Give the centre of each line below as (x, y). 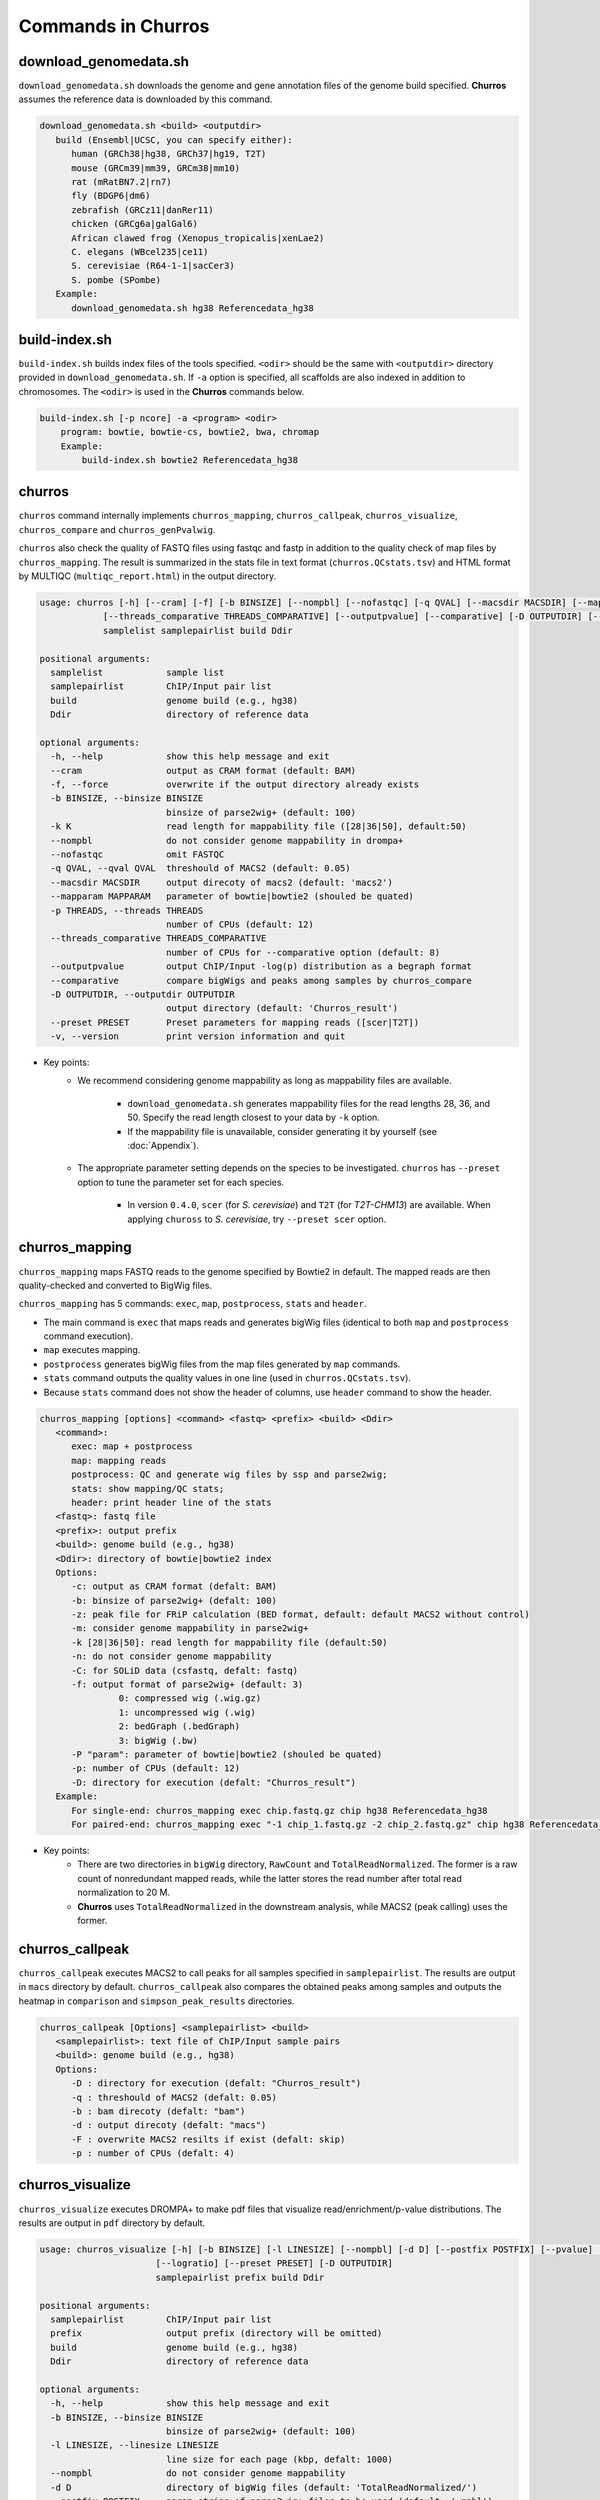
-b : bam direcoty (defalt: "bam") (158, 2111)
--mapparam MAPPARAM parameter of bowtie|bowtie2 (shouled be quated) (232, 896)
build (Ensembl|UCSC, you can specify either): (174, 139)
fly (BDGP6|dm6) (111, 196)
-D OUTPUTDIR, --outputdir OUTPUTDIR (142, 994)
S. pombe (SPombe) (116, 279)
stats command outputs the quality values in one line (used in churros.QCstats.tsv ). (227, 1378)
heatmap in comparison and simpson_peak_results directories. (156, 2001)
